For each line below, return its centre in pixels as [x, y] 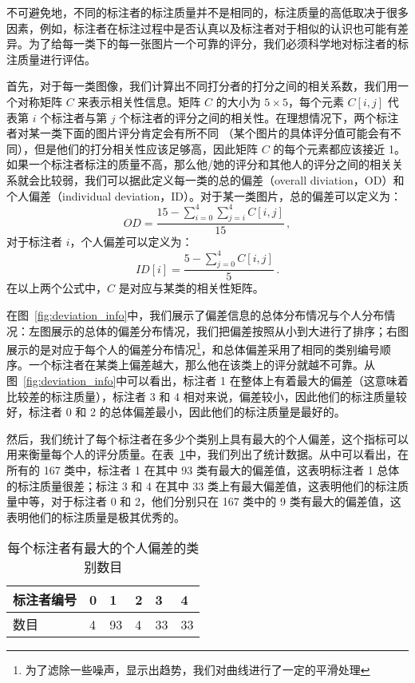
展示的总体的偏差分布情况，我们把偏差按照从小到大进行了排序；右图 [229, 330]
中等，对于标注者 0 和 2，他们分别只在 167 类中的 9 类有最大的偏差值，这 [209, 501]
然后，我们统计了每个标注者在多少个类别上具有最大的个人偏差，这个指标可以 [207, 438]
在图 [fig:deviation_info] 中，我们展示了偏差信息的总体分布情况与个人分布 [196, 314]
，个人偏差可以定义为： [131, 242]
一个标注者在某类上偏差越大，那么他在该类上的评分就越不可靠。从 [202, 365]
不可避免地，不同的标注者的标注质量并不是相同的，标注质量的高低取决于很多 [207, 12]
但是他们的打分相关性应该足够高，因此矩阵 [146, 148]
